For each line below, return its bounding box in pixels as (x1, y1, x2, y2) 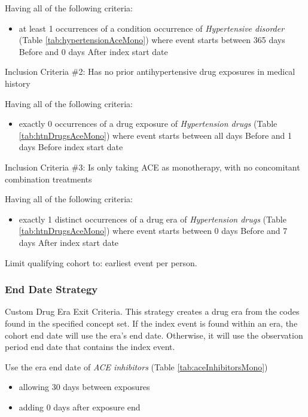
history (5, 77, 31, 89)
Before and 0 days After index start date (19, 45, 168, 57)
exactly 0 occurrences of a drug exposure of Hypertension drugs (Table (19, 117, 277, 130)
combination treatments (5, 172, 92, 185)
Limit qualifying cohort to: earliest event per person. (5, 256, 197, 269)
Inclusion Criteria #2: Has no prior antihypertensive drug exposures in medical (5, 65, 295, 78)
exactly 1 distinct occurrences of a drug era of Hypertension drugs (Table (19, 212, 286, 225)
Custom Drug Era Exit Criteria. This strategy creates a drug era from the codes (5, 305, 300, 318)
